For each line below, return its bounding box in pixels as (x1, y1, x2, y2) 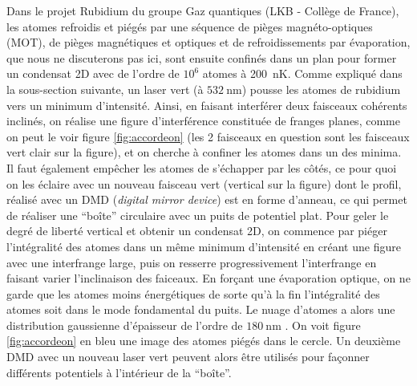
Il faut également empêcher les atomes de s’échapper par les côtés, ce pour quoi (6, 159, 397, 176)
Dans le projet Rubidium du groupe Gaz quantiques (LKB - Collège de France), (6, 2, 399, 18)
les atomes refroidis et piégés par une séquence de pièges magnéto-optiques (6, 18, 373, 35)
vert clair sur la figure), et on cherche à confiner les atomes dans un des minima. (6, 144, 402, 160)
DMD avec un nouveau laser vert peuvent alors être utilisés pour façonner (6, 348, 370, 365)
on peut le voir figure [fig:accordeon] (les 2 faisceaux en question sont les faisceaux (6, 128, 410, 144)
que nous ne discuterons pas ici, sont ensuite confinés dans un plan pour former (6, 49, 397, 66)
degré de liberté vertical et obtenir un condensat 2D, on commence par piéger (6, 222, 387, 239)
